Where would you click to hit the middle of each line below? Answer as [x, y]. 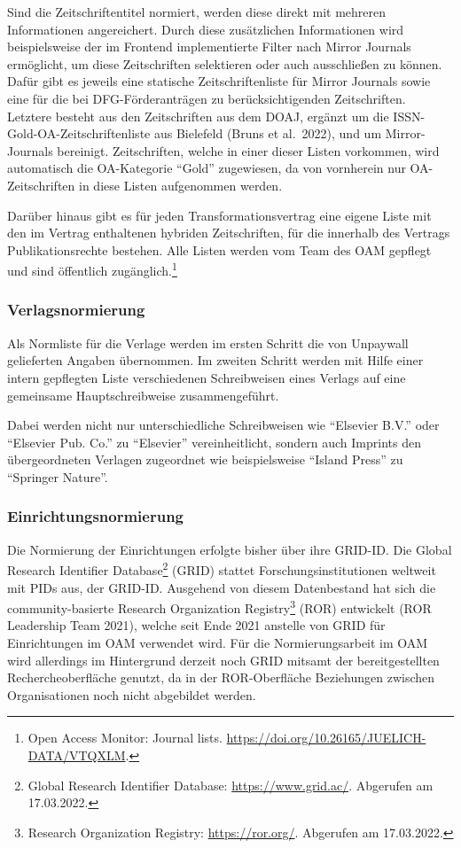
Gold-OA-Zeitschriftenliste [79, 133]
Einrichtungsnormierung [96, 516]
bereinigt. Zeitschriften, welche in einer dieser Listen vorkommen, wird [248, 150]
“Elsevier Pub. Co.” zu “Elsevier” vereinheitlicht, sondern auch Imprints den [214, 442]
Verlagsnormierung [76, 310]
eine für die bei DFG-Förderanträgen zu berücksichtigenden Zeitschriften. [207, 98]
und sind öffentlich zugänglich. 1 [92, 269]
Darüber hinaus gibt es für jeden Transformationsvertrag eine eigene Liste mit [219, 215]
